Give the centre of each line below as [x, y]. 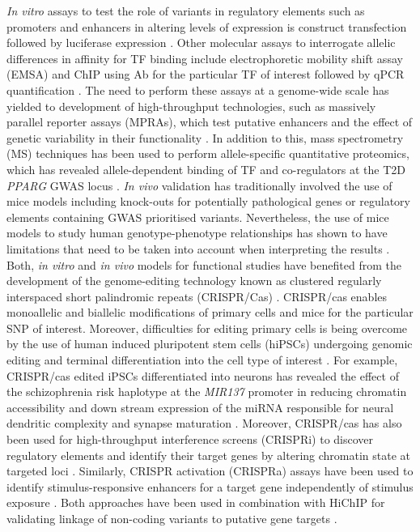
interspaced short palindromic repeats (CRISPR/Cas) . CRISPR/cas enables [197, 296]
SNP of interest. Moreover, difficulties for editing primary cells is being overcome [207, 328]
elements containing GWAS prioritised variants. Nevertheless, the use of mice [198, 217]
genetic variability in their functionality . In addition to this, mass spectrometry [205, 137]
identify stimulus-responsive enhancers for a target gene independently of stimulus [210, 486]
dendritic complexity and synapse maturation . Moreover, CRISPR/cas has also [204, 423]
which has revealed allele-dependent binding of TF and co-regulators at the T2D [206, 169]
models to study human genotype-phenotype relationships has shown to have [197, 233]
